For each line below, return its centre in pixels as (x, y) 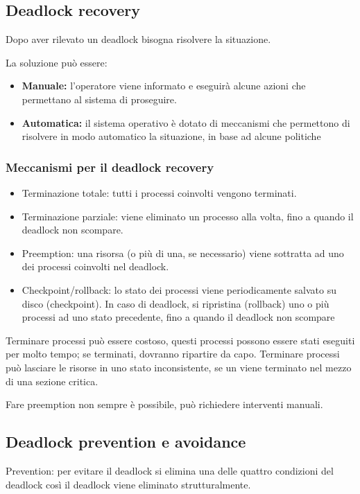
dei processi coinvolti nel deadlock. (95, 266)
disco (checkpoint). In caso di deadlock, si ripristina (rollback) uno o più (175, 303)
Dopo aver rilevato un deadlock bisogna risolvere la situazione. (138, 39)
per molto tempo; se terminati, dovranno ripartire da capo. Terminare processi (173, 354)
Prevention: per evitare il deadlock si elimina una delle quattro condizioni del (170, 470)
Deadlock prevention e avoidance (126, 442)
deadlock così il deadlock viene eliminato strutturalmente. (128, 484)
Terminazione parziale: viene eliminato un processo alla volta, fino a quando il (188, 216)
